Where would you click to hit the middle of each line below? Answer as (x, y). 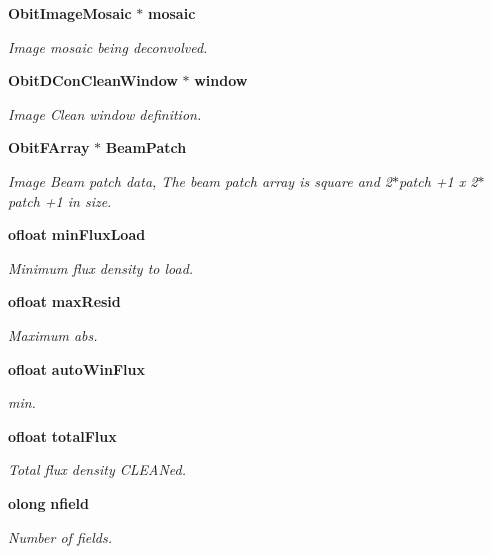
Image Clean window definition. (105, 113)
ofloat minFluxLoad (77, 234)
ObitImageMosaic (70, 13)
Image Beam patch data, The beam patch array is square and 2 (200, 180)
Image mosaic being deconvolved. (108, 46)
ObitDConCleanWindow (93, 80)
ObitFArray (49, 147)
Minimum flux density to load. (101, 267)
